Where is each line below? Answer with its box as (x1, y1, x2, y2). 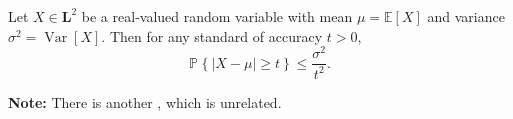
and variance (427, 6, 505, 26)
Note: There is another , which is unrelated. (8, 91, 282, 112)
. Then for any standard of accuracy (101, 25, 323, 46)
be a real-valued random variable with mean (81, 6, 353, 26)
